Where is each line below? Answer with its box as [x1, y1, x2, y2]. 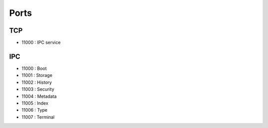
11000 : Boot [21, 65, 47, 71]
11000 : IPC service [21, 40, 61, 46]
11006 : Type [21, 107, 48, 113]
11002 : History [21, 79, 52, 85]
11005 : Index [21, 100, 49, 106]
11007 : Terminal [21, 114, 55, 120]
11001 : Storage [21, 72, 53, 78]
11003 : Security [21, 86, 55, 92]
